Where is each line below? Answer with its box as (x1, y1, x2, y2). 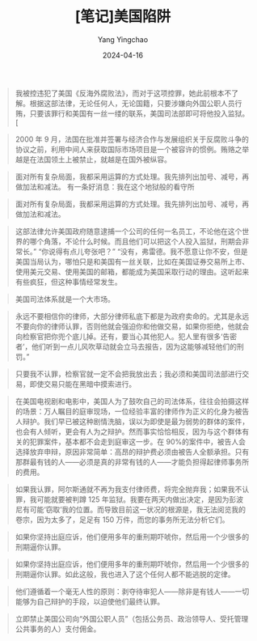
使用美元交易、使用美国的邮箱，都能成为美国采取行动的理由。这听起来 (15, 266, 250, 276)
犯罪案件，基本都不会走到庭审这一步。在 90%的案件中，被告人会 (29, 436, 246, 446)
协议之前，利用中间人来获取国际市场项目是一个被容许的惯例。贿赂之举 (15, 144, 250, 154)
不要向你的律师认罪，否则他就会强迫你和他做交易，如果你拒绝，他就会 (15, 321, 250, 331)
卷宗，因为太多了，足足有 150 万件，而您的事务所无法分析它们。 (15, 515, 230, 524)
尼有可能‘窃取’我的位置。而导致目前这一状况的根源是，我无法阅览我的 (15, 504, 246, 514)
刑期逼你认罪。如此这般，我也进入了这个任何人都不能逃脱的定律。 (15, 569, 235, 579)
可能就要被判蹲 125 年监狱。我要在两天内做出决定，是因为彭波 (36, 495, 244, 504)
